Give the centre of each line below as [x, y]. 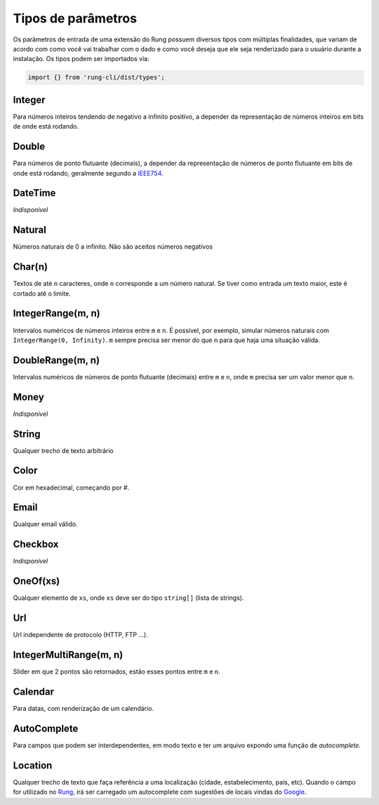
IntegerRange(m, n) [57, 314]
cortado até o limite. [42, 293]
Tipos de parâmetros [75, 18]
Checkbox [36, 544]
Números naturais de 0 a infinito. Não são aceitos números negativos [113, 247]
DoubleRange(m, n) [56, 360]
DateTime [34, 193]
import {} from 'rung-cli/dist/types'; [96, 78]
